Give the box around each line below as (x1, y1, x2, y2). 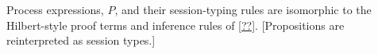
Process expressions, (6, 2, 104, 17)
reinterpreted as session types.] (6, 32, 156, 49)
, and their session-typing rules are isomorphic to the (114, 2, 372, 17)
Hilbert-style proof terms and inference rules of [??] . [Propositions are (6, 16, 345, 33)
